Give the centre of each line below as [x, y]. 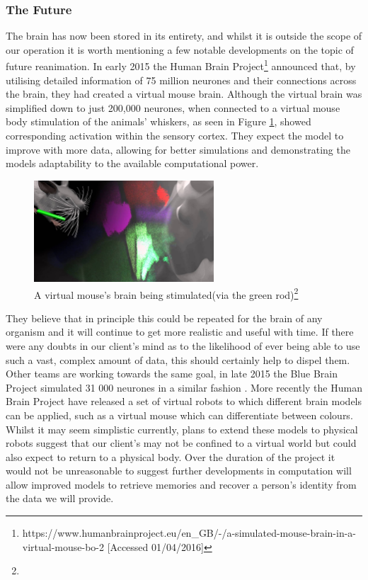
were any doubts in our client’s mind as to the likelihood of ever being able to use [183, 345]
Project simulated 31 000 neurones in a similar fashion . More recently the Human [184, 387]
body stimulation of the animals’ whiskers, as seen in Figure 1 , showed [159, 121]
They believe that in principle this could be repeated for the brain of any [164, 318]
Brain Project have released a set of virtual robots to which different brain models [184, 401]
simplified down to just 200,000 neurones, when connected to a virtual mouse [173, 107]
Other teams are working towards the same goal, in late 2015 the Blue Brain [172, 374]
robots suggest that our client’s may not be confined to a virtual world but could [181, 443]
